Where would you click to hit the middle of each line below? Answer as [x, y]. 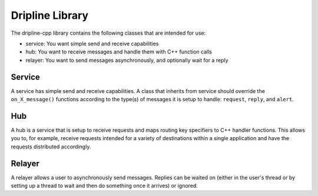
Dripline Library [49, 15]
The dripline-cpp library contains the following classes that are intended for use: [108, 33]
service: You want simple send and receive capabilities [92, 44]
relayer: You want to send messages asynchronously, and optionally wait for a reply [127, 60]
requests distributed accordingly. [51, 147]
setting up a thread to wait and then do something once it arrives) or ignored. [105, 186]
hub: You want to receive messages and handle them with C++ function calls [119, 52]
